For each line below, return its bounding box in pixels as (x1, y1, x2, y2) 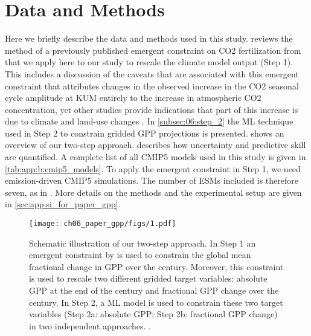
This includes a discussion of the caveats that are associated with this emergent (5, 67, 299, 80)
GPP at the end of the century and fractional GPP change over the (29, 284, 279, 297)
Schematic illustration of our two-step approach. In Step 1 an (29, 236, 256, 249)
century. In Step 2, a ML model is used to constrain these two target (29, 296, 283, 308)
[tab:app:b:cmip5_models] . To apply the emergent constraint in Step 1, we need (5, 162, 301, 175)
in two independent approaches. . (29, 319, 151, 332)
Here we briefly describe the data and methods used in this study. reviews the (5, 32, 293, 45)
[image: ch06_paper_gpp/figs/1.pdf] (29, 219, 176, 228)
